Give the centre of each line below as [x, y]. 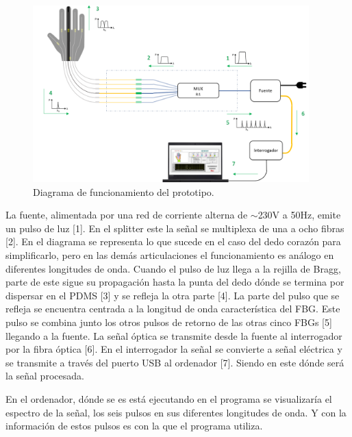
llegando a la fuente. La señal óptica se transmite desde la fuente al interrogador [174, 335]
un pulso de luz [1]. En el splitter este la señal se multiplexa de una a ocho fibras [175, 228]
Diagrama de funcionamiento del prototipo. [124, 191]
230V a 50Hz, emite [299, 215]
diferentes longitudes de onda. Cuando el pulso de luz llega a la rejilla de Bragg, [173, 268]
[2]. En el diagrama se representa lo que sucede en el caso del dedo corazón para [173, 241]
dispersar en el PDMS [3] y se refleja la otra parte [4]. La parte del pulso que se [173, 295]
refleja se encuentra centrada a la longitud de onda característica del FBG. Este [173, 309]
